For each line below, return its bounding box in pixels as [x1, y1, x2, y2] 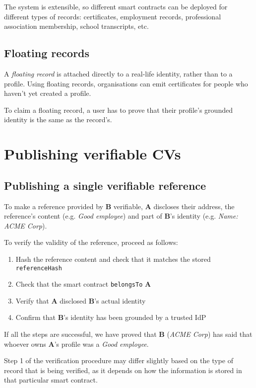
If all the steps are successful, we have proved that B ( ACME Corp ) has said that [4, 329, 253, 339]
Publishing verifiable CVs [4, 144, 181, 164]
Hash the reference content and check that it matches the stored [15, 253, 211, 264]
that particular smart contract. [4, 375, 98, 385]
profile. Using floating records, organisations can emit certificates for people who [4, 78, 248, 88]
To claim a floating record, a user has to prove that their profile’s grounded [4, 104, 233, 115]
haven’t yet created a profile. [4, 88, 91, 98]
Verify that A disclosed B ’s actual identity [15, 295, 146, 306]
